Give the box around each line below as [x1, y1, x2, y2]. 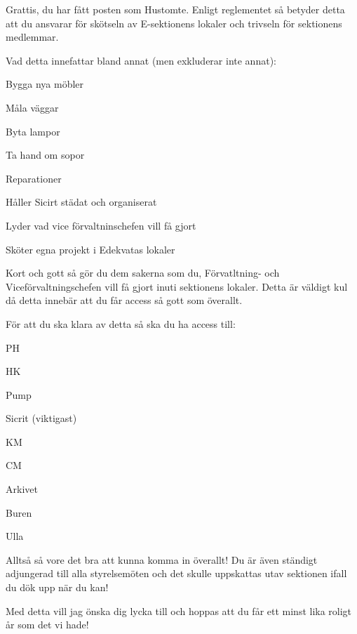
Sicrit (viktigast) [6, 411, 77, 425]
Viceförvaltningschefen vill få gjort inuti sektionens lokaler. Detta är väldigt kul [6, 279, 348, 293]
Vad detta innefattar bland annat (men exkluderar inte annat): [6, 53, 276, 67]
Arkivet [6, 482, 38, 496]
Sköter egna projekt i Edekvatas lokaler [6, 242, 175, 256]
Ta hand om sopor [6, 147, 85, 162]
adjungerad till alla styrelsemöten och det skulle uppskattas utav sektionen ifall [6, 566, 347, 581]
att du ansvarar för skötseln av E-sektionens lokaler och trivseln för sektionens [6, 15, 342, 30]
